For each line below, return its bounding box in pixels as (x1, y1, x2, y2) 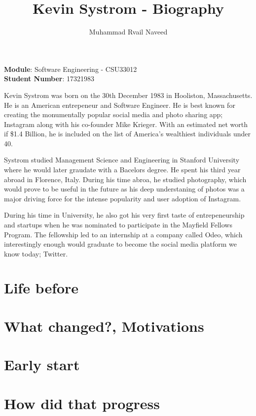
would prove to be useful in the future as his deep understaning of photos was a (4, 184, 245, 194)
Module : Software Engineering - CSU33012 (4, 64, 137, 74)
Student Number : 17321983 (4, 73, 95, 84)
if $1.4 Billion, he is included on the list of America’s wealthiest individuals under (4, 128, 251, 139)
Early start (4, 354, 80, 375)
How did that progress (4, 393, 160, 413)
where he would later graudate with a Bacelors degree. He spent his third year (4, 164, 241, 175)
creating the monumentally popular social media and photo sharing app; (4, 109, 223, 120)
